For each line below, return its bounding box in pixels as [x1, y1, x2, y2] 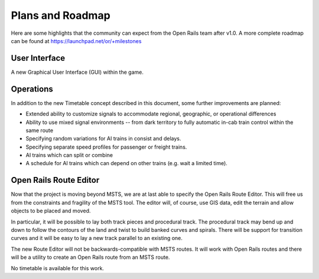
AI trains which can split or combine [25, 152, 113, 159]
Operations [11, 84, 53, 94]
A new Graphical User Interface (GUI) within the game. [11, 68, 144, 76]
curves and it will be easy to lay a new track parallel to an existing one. [11, 235, 183, 242]
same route [25, 127, 53, 134]
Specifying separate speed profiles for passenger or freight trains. [25, 143, 187, 150]
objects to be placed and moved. [11, 207, 91, 215]
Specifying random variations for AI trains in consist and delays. [25, 135, 181, 142]
